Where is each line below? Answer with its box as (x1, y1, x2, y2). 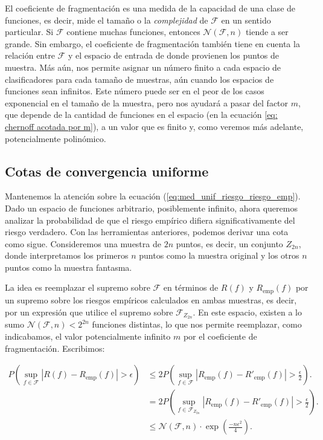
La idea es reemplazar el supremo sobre (5, 281, 150, 294)
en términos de (163, 281, 219, 294)
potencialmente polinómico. (5, 132, 106, 144)
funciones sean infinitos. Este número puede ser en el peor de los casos (5, 85, 264, 97)
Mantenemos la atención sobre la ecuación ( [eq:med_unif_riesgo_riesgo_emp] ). (5, 190, 301, 202)
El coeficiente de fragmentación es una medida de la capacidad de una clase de (5, 2, 296, 14)
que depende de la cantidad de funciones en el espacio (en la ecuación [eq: (5, 108, 278, 121)
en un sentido (221, 13, 271, 26)
